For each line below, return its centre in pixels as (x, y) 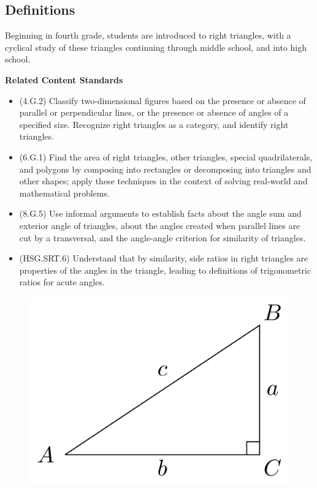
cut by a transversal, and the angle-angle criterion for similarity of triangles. (162, 237)
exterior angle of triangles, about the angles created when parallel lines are (160, 225)
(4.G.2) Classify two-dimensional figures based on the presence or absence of (162, 100)
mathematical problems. (64, 193)
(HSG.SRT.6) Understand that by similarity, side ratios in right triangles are (164, 258)
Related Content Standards (64, 79)
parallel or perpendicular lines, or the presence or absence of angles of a (154, 112)
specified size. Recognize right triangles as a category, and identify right (154, 124)
